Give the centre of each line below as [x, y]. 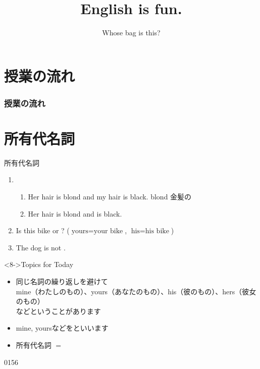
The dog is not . [41, 247]
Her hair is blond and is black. [75, 213]
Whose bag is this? [131, 33]
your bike [108, 231]
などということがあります [58, 311]
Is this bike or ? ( [43, 230]
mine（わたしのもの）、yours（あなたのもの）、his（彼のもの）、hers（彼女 [136, 291]
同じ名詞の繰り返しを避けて [62, 281]
